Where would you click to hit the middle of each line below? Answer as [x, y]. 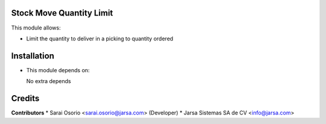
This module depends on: [58, 70]
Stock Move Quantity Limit [62, 13]
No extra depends [49, 81]
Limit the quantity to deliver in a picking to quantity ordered [100, 39]
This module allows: [36, 28]
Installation [33, 56]
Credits [25, 98]
